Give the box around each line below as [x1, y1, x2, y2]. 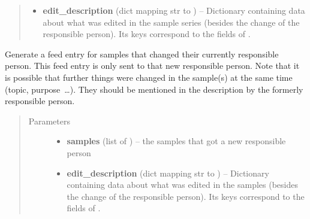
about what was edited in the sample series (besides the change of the [43, 16, 300, 28]
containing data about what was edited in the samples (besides [67, 178, 298, 191]
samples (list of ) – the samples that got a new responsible [67, 135, 286, 147]
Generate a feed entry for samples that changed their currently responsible [5, 47, 279, 60]
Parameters [28, 114, 70, 127]
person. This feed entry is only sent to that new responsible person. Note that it [5, 59, 300, 72]
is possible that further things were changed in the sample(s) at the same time [5, 71, 293, 83]
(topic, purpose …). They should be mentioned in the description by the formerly [5, 83, 303, 95]
